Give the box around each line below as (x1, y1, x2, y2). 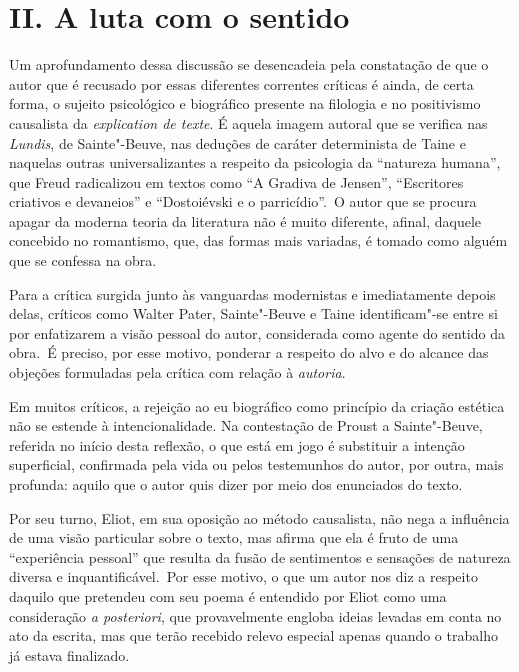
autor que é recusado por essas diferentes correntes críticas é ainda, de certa (9, 73, 474, 94)
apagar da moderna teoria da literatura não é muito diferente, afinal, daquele (9, 210, 481, 231)
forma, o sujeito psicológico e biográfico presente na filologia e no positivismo (9, 93, 481, 114)
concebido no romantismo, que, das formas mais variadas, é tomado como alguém (9, 230, 508, 251)
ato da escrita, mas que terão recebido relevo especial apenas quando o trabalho (9, 625, 498, 646)
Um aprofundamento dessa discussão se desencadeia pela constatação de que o (9, 54, 489, 75)
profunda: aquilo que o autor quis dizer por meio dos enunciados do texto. (9, 474, 463, 494)
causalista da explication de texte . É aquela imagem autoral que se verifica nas (9, 112, 488, 133)
